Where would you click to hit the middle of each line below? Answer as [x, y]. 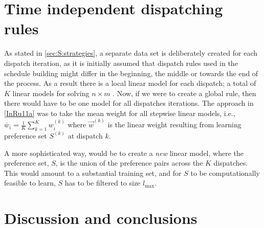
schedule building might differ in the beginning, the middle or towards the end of [131, 73]
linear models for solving [51, 93]
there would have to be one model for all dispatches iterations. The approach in [129, 103]
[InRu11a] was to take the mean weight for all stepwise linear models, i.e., [120, 113]
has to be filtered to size [103, 183]
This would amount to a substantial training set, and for [93, 173]
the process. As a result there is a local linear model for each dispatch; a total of [130, 83]
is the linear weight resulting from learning [174, 124]
